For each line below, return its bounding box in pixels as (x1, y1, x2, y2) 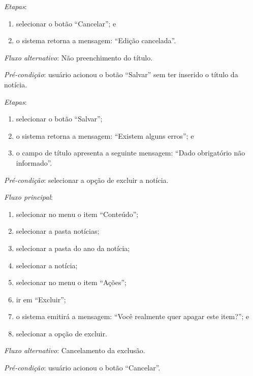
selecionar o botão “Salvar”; (16, 113, 103, 124)
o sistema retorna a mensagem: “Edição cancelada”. (16, 35, 176, 46)
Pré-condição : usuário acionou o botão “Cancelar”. (4, 362, 161, 373)
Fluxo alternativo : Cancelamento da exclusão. (4, 345, 145, 356)
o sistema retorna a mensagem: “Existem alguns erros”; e (16, 130, 194, 141)
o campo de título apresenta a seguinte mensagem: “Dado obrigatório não (16, 147, 245, 158)
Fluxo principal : (4, 192, 53, 202)
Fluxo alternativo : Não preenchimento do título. (4, 52, 153, 62)
